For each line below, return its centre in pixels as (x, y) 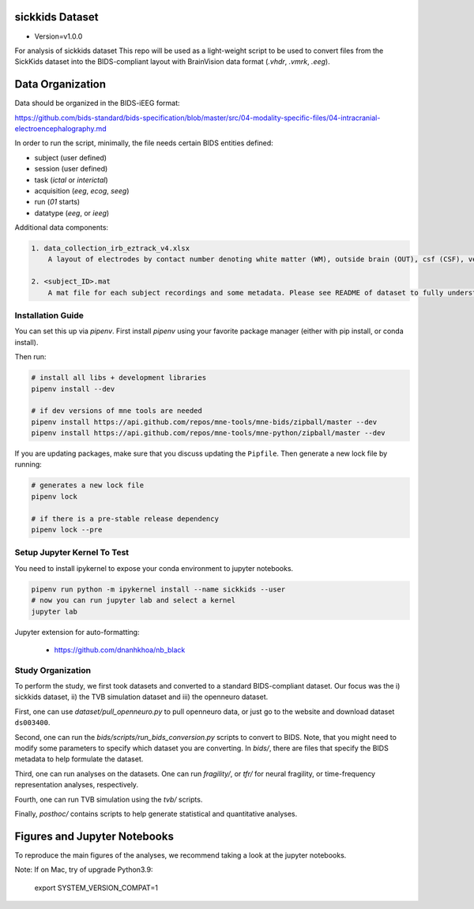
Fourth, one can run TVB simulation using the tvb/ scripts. (109, 799)
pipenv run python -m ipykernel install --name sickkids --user (158, 589)
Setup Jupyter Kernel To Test (72, 553)
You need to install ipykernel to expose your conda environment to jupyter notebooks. (154, 568)
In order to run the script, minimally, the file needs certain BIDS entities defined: (144, 143)
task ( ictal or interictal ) (71, 180)
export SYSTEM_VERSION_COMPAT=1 (96, 888)
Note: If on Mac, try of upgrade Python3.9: (84, 870)
